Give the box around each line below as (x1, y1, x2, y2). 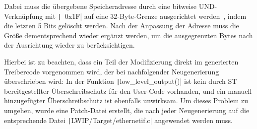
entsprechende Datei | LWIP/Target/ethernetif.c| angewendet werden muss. (4, 115, 233, 125)
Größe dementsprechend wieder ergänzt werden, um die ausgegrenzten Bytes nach (4, 30, 253, 40)
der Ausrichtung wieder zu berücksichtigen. (4, 40, 135, 50)
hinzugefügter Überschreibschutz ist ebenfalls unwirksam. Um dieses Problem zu (4, 95, 249, 106)
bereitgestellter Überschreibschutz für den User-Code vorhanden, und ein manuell (4, 85, 252, 96)
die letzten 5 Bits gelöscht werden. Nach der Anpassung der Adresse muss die (4, 20, 239, 31)
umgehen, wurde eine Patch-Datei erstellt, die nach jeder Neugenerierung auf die (4, 105, 250, 116)
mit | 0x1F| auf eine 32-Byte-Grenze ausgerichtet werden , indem (45, 10, 247, 21)
